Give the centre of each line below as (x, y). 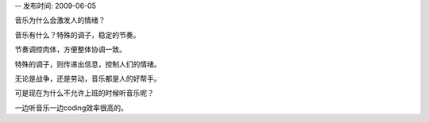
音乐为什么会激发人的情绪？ (60, 21)
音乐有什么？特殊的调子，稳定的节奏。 (77, 35)
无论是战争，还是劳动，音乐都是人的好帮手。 (88, 78)
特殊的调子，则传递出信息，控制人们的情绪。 (88, 64)
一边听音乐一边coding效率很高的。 (71, 108)
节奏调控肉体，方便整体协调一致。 (70, 50)
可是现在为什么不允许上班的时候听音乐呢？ (84, 93)
